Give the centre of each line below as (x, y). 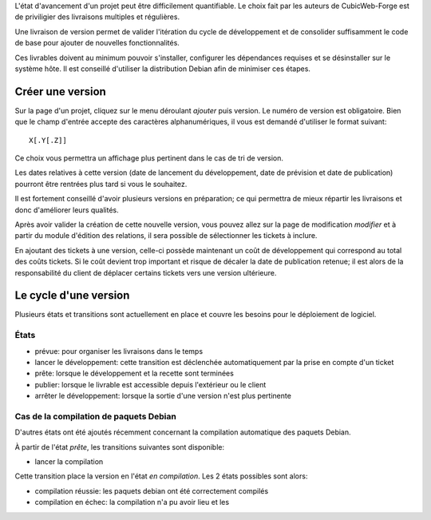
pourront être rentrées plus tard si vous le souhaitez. (101, 184)
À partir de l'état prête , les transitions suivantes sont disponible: (120, 447)
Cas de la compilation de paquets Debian (96, 416)
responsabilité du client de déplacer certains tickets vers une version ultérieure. (146, 272)
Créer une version (61, 91)
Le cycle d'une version (72, 296)
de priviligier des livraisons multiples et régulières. (97, 17)
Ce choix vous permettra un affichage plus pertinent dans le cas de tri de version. (149, 158)
